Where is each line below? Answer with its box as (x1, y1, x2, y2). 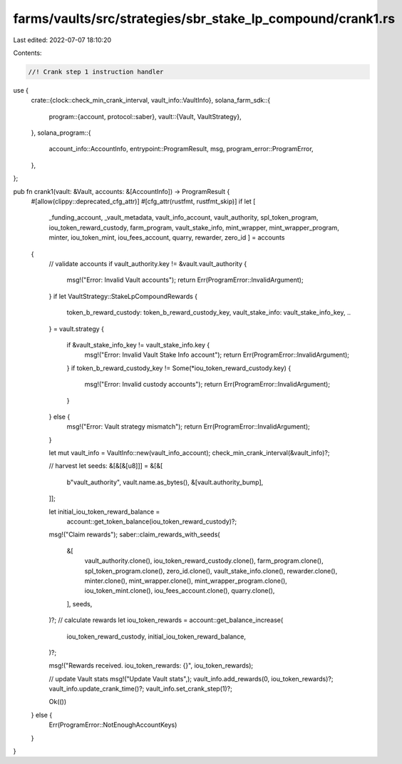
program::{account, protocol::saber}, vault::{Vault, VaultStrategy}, (48, 112, 242, 121)
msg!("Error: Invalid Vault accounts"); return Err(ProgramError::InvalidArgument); (66, 275, 304, 285)
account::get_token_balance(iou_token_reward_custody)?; (66, 517, 237, 526)
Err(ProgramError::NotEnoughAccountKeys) (48, 720, 177, 729)
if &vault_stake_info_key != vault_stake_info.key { (66, 340, 210, 349)
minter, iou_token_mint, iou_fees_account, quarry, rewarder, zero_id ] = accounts (48, 233, 285, 242)
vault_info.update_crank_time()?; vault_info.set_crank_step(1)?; (48, 685, 233, 693)
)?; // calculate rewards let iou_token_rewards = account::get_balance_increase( (48, 616, 284, 624)
